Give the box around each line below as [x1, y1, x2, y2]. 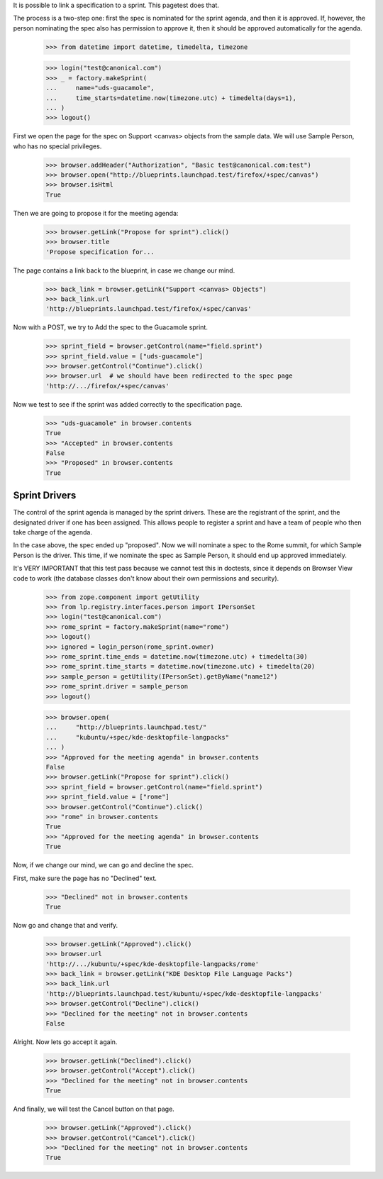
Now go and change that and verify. [13, 921, 118, 929]
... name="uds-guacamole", [45, 84, 155, 92]
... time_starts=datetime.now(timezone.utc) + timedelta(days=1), [45, 94, 297, 102]
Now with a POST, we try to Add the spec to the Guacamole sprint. [13, 323, 209, 331]
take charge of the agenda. [13, 528, 92, 537]
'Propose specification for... [45, 248, 155, 256]
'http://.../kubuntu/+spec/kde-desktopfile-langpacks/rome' [45, 960, 260, 968]
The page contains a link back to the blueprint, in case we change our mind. [13, 266, 235, 275]
